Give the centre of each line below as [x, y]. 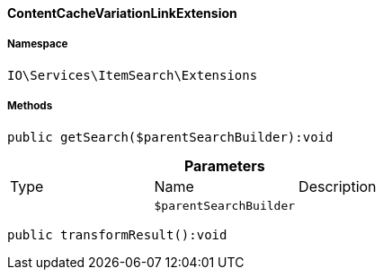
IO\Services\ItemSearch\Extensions [133, 75]
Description [338, 186]
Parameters [224, 165]
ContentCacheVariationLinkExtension [122, 13]
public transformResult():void [117, 234]
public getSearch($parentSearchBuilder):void [170, 137]
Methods [30, 106]
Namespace [38, 44]
